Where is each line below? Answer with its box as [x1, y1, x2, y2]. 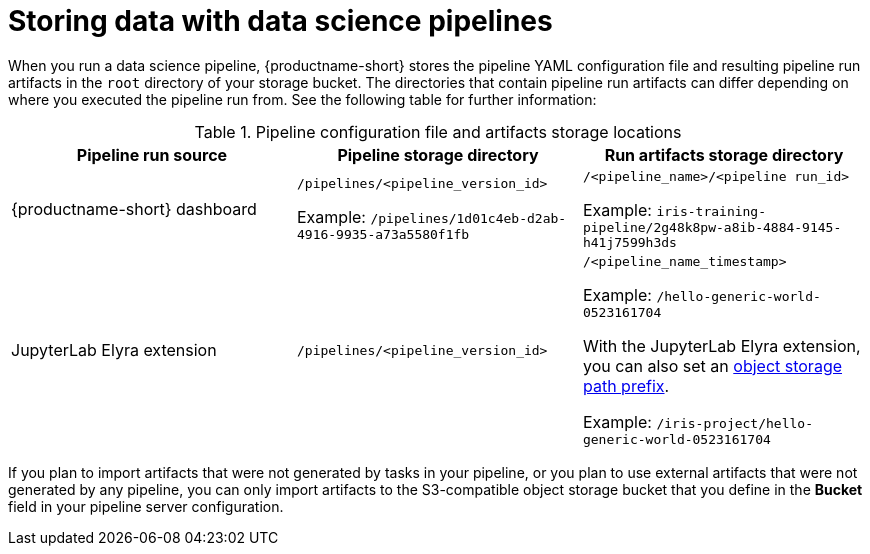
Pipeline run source [76, 144, 228, 165]
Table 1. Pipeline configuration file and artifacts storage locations [194, 121, 682, 142]
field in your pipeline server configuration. [8, 497, 284, 515]
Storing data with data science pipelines [8, 4, 553, 38]
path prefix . [582, 375, 670, 396]
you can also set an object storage [582, 355, 843, 376]
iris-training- [656, 203, 767, 219]
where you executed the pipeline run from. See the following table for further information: [8, 90, 597, 108]
